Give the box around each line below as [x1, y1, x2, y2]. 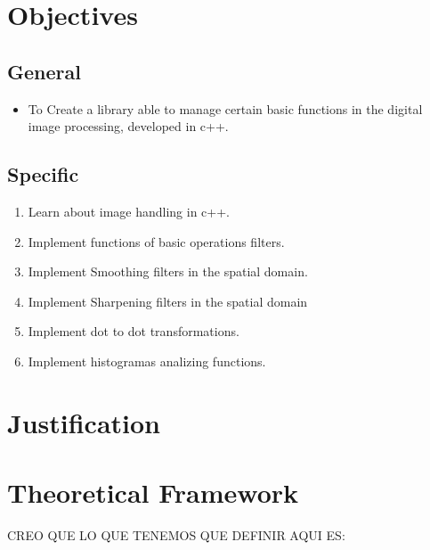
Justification [7, 404, 160, 440]
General [7, 57, 81, 85]
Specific [7, 160, 79, 188]
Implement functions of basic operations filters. [28, 232, 285, 250]
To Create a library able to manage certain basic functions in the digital [28, 99, 423, 118]
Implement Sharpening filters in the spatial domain [28, 291, 308, 310]
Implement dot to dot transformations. [28, 322, 239, 341]
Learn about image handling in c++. [28, 201, 231, 220]
